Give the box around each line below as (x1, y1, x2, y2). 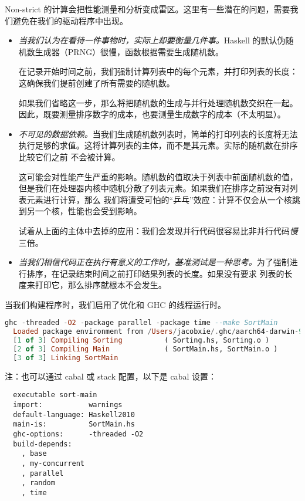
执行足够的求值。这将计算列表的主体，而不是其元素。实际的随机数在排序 (18, 139, 298, 151)
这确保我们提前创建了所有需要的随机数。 (18, 76, 175, 89)
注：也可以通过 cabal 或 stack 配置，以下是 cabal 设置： (5, 370, 216, 382)
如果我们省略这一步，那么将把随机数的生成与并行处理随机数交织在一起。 (18, 96, 298, 109)
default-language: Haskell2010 (13, 410, 135, 419)
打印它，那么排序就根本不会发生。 (35, 279, 167, 291)
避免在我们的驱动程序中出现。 (12, 14, 128, 26)
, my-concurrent (21, 459, 85, 468)
